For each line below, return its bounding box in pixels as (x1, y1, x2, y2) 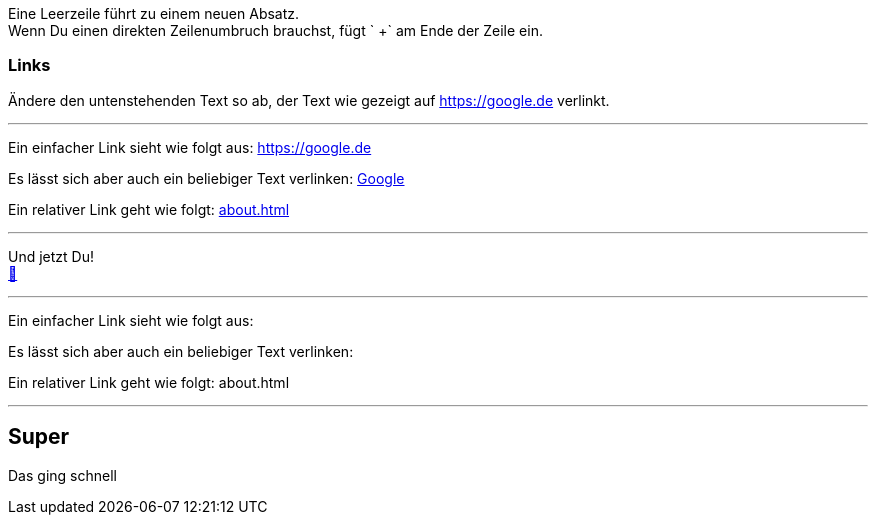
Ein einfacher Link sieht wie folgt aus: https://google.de (8, 138, 372, 156)
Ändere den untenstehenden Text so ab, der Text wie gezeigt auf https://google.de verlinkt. (8, 91, 610, 109)
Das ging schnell (8, 466, 117, 484)
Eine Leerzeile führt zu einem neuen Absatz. (8, 5, 300, 22)
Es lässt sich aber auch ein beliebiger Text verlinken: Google (8, 169, 405, 187)
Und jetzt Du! (8, 247, 94, 265)
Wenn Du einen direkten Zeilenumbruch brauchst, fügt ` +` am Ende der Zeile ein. (8, 22, 543, 39)
